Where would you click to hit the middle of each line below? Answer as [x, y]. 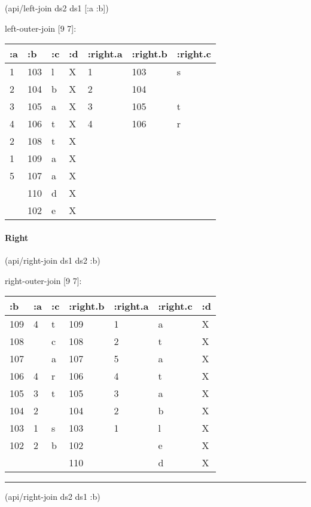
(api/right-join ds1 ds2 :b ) [53, 260]
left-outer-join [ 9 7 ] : [41, 28]
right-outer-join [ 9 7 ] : [43, 280]
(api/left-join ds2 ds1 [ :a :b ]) [57, 8]
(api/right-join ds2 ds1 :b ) [53, 497]
